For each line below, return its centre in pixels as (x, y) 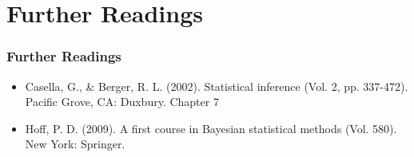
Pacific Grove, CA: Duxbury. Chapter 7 (122, 102)
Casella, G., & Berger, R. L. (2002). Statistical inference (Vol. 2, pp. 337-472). (217, 86)
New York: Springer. (75, 144)
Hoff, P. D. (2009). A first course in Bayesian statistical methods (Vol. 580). (211, 128)
